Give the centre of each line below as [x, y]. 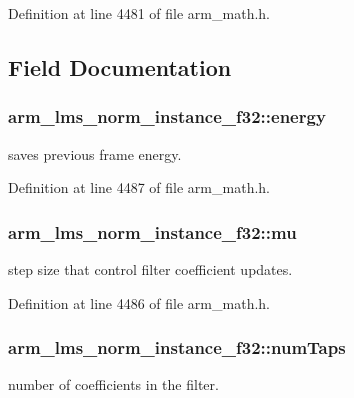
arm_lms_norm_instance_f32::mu [152, 231]
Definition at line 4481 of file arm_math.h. [139, 13]
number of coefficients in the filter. [113, 384]
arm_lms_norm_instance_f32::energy [167, 116]
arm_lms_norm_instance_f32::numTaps [177, 347]
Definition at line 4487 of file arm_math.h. [139, 187]
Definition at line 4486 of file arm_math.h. [139, 302]
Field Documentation [120, 66]
